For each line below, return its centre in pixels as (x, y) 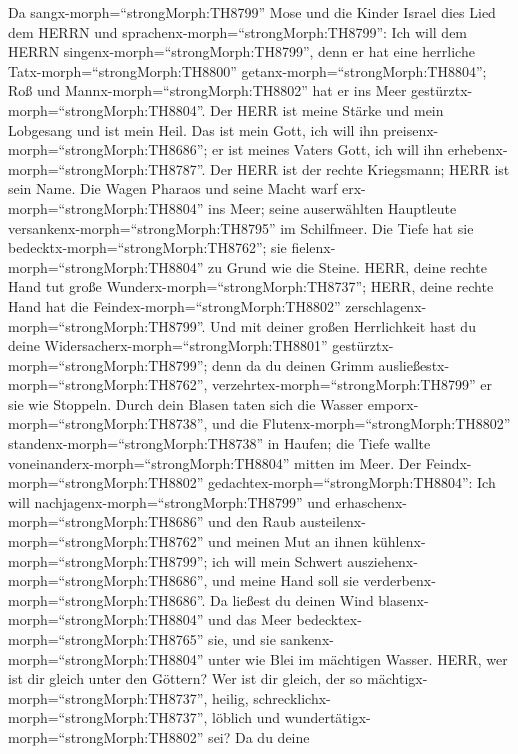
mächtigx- (397, 678)
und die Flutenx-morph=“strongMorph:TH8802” (361, 423)
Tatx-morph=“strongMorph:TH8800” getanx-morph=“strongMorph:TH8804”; (247, 70)
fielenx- (313, 247)
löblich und (246, 717)
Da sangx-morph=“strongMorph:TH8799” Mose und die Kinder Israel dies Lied (252, 12)
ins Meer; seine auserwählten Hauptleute (332, 207)
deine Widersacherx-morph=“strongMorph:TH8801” (168, 345)
